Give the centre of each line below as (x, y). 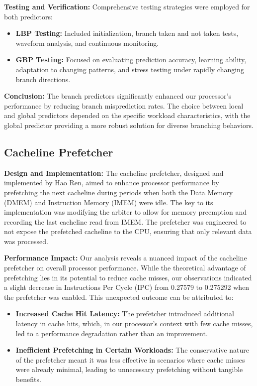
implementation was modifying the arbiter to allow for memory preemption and (125, 212)
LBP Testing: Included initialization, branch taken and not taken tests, (127, 33)
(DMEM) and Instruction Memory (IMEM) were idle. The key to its (109, 202)
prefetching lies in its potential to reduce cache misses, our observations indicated (128, 277)
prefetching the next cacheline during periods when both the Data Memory (119, 192)
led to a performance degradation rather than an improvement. (112, 333)
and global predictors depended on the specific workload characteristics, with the (127, 115)
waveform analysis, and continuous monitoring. (87, 43)
